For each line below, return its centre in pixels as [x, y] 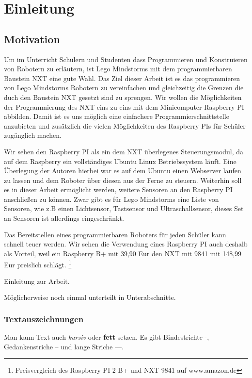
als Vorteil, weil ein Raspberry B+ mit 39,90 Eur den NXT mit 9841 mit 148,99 [123, 253]
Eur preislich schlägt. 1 [38, 264]
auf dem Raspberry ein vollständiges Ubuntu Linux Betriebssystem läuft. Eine [120, 161]
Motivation [32, 39]
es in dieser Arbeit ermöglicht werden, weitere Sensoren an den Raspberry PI [118, 189]
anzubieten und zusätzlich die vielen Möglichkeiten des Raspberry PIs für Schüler [125, 125]
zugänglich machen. [33, 135]
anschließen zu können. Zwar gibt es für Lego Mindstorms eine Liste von [111, 199]
